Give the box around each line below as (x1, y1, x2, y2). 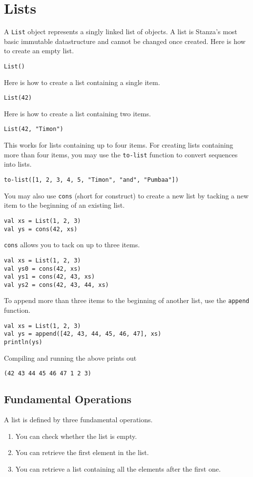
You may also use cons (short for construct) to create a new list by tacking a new (4, 190, 249, 200)
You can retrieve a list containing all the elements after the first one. (15, 463, 221, 474)
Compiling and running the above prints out (4, 352, 137, 363)
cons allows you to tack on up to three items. (4, 239, 140, 250)
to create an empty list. (4, 45, 74, 56)
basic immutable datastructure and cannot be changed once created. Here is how (4, 36, 246, 46)
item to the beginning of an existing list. (4, 200, 125, 210)
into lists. (4, 159, 32, 169)
